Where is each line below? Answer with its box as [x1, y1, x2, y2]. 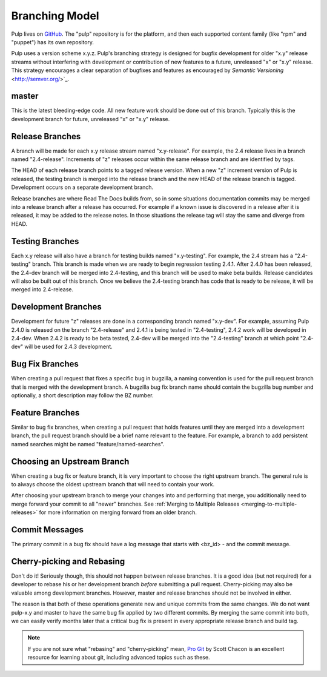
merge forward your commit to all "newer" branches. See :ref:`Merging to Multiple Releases [11, 500, 240, 507]
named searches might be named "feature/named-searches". [11, 440, 165, 447]
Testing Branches [11, 236, 79, 246]
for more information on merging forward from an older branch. [39, 509, 197, 516]
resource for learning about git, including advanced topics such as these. [27, 654, 210, 661]
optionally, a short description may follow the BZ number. [11, 392, 154, 399]
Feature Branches [11, 408, 80, 418]
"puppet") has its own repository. [11, 38, 94, 45]
